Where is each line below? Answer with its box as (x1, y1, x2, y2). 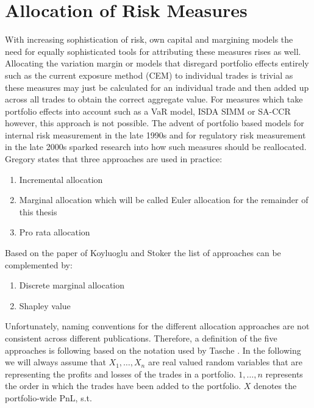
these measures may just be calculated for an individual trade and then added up (5, 81, 309, 93)
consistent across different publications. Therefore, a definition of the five (5, 332, 277, 344)
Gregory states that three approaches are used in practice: (5, 152, 223, 165)
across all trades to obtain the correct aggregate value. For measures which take (5, 93, 303, 106)
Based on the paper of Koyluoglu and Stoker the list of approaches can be (5, 246, 281, 259)
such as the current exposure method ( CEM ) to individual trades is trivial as (5, 68, 293, 81)
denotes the (254, 379, 297, 392)
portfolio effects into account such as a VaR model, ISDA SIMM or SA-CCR (5, 104, 291, 117)
